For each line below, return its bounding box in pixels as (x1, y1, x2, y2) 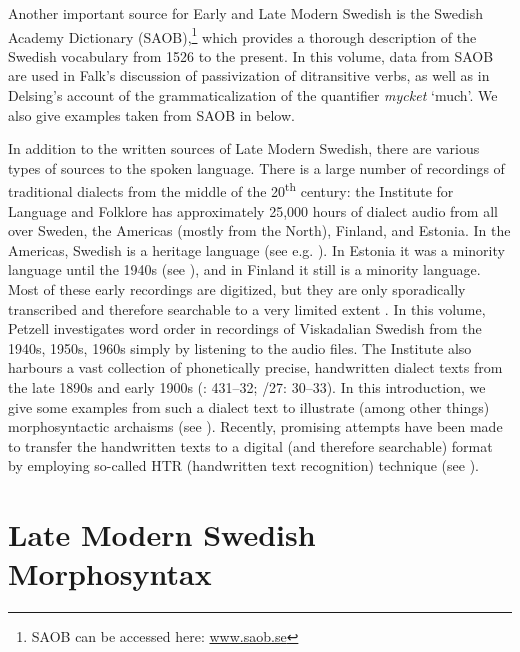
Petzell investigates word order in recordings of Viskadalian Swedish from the (8, 318, 482, 339)
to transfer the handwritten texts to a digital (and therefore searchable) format (8, 435, 493, 456)
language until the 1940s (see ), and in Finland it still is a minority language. (8, 259, 481, 280)
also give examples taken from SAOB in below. (8, 104, 295, 125)
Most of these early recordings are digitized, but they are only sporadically (8, 279, 466, 300)
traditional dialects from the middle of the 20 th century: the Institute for (8, 178, 454, 202)
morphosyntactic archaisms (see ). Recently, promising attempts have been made (8, 416, 503, 437)
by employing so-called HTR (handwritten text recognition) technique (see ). (8, 455, 479, 476)
